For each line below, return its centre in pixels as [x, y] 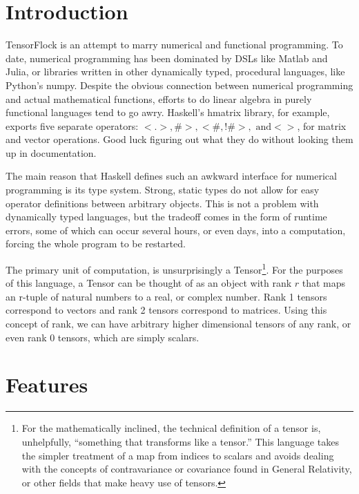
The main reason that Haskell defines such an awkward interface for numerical [171, 176]
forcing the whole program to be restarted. [96, 244]
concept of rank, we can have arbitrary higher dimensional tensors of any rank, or [178, 324]
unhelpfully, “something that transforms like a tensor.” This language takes [180, 441]
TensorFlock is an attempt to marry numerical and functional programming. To [174, 45]
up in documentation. [51, 152]
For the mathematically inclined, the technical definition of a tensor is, [171, 428]
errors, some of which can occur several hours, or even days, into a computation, [176, 230]
